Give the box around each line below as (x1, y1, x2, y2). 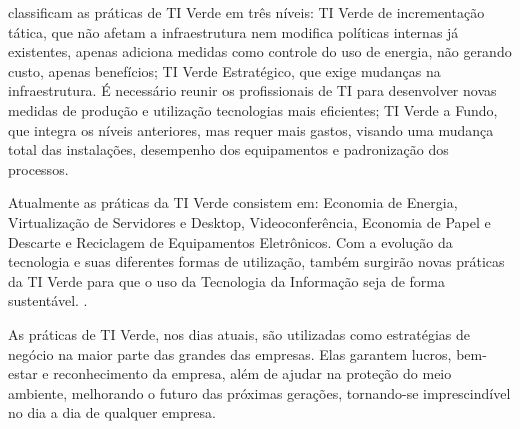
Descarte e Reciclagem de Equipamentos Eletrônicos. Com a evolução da (8, 231, 453, 252)
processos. (8, 158, 69, 179)
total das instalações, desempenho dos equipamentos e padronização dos (8, 139, 449, 160)
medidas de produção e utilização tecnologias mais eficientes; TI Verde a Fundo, (8, 99, 498, 120)
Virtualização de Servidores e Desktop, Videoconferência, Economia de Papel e (8, 211, 491, 232)
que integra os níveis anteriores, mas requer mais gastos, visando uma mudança (8, 119, 494, 140)
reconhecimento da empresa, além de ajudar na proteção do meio (53, 363, 452, 384)
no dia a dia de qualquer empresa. (8, 402, 216, 423)
